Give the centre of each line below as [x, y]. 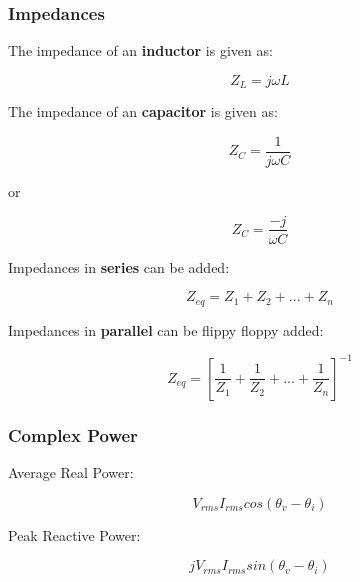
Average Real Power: [71, 471]
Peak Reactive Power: [74, 534]
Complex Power [73, 434]
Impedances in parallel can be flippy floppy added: [166, 329]
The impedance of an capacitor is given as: [143, 111]
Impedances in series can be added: [119, 266]
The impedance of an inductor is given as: [140, 50]
